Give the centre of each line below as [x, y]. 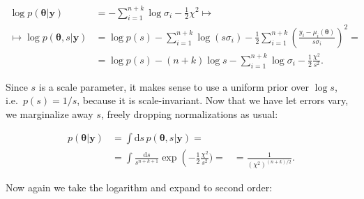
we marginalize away [50, 113]
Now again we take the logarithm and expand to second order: [139, 187]
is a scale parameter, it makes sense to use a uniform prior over [174, 86]
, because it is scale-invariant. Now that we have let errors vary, [213, 100]
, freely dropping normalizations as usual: [189, 113]
